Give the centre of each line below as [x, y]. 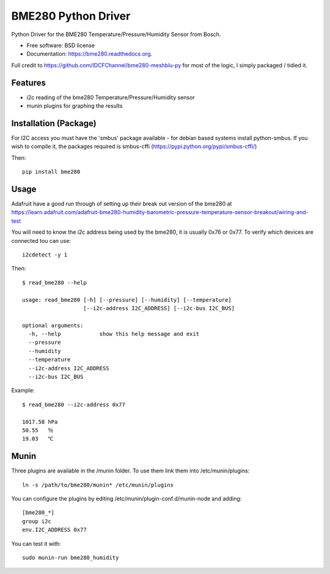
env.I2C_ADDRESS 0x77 [54, 530]
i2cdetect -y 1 [45, 255]
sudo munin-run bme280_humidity [71, 558]
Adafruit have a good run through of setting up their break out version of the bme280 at [122, 204]
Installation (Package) [54, 123]
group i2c [37, 521]
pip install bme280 [51, 172]
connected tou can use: [41, 240]
